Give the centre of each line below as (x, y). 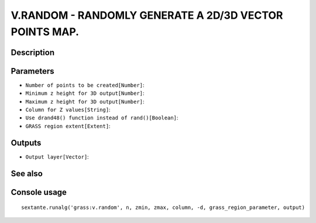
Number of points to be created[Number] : (85, 85)
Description (33, 52)
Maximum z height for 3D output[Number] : (85, 101)
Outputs (26, 143)
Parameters (32, 71)
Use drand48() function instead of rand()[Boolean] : (102, 118)
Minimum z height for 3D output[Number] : (85, 93)
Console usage (39, 192)
